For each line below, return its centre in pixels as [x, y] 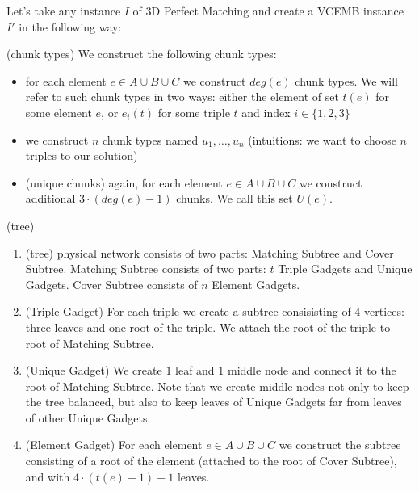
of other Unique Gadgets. [88, 417]
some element [59, 112]
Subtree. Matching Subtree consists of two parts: [146, 269]
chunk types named [151, 139]
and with [48, 476]
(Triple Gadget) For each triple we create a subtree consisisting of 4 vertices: [215, 311]
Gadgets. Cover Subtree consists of [111, 284]
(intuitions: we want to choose [322, 139]
